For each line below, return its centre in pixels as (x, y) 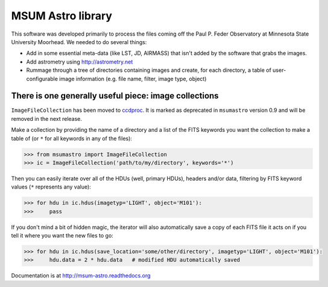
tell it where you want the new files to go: (62, 236)
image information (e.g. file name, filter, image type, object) (133, 79)
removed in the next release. (47, 118)
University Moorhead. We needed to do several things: (79, 42)
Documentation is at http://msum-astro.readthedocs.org (81, 276)
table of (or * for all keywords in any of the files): (72, 138)
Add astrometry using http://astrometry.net (80, 62)
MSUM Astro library (62, 16)
